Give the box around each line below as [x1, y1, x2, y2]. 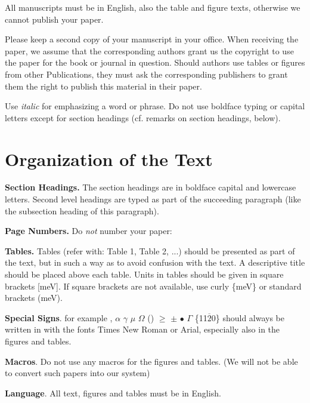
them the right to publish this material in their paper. [5, 79, 202, 92]
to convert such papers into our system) [5, 367, 150, 379]
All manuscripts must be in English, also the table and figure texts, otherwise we [5, 1, 300, 13]
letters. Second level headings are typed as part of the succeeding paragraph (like [5, 193, 301, 205]
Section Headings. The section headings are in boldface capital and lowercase [5, 181, 296, 193]
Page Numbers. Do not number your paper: [5, 224, 172, 237]
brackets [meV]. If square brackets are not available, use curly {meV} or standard [5, 279, 302, 292]
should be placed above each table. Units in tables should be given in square [5, 268, 284, 281]
